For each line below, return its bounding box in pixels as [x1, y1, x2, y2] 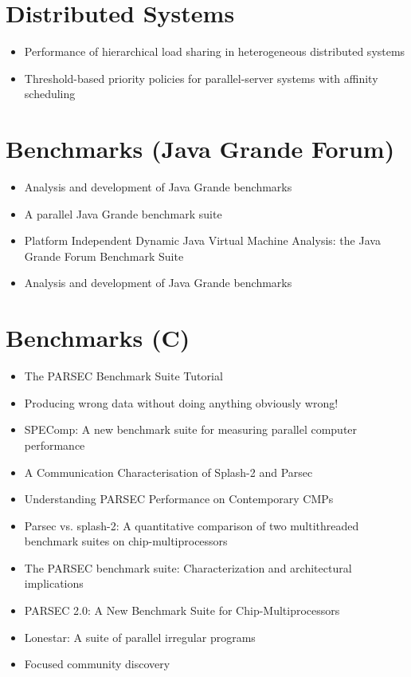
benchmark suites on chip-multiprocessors [24, 533, 228, 549]
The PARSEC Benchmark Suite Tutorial [24, 368, 223, 384]
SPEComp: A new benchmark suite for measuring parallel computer [24, 421, 358, 438]
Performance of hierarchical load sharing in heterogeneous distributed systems [24, 43, 405, 60]
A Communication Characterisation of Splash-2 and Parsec [24, 463, 313, 480]
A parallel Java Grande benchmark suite [24, 205, 222, 222]
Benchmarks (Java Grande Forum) [6, 132, 395, 165]
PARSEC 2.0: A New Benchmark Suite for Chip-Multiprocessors [24, 602, 340, 619]
